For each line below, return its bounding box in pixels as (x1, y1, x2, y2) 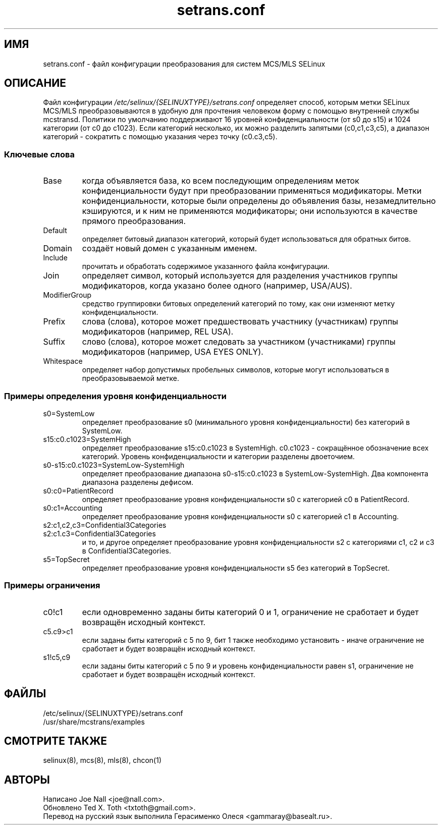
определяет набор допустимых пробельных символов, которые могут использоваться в (82, 365, 390, 374)
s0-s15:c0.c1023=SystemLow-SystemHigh (43, 460, 185, 469)
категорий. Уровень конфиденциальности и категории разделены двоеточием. (82, 452, 355, 461)
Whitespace (43, 357, 83, 366)
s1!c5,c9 (43, 652, 71, 661)
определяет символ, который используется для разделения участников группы (82, 270, 398, 281)
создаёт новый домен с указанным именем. (82, 243, 257, 254)
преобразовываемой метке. (82, 374, 180, 383)
